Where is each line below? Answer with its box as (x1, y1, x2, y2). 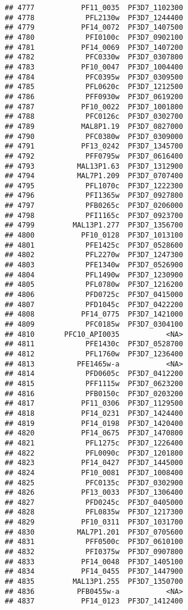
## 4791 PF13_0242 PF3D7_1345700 (5, 142, 183, 151)
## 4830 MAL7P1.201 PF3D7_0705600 (5, 527, 183, 536)
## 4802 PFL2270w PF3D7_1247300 (5, 251, 183, 260)
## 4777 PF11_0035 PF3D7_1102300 (5, 4, 183, 12)
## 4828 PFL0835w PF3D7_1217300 (5, 508, 183, 517)
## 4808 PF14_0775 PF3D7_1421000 (5, 310, 183, 319)
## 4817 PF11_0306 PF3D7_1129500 (5, 399, 183, 408)
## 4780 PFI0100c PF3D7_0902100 (5, 33, 183, 42)
